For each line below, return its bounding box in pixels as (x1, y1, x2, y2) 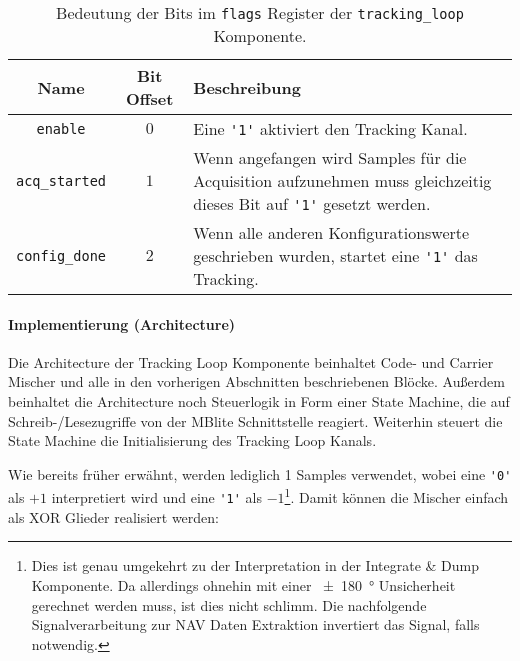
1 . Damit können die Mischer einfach (284, 484, 509, 508)
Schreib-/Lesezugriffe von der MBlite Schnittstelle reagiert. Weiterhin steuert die (8, 410, 503, 431)
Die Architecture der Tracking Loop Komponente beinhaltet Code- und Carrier (8, 351, 494, 372)
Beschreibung (193, 75, 301, 99)
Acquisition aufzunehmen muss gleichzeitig (193, 169, 492, 192)
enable (36, 120, 86, 137)
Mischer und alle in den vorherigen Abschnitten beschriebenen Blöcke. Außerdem (8, 371, 505, 392)
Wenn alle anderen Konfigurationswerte (193, 221, 470, 244)
